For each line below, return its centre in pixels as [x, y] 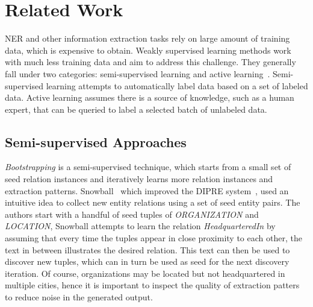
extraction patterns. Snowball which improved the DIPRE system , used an [147, 190]
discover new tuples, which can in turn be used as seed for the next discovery [147, 261]
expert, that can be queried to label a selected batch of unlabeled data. [136, 109]
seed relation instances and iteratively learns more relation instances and [139, 179]
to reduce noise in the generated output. [79, 297]
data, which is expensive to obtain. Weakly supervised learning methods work [148, 50]
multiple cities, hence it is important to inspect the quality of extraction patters [152, 285]
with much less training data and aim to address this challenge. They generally [150, 62]
